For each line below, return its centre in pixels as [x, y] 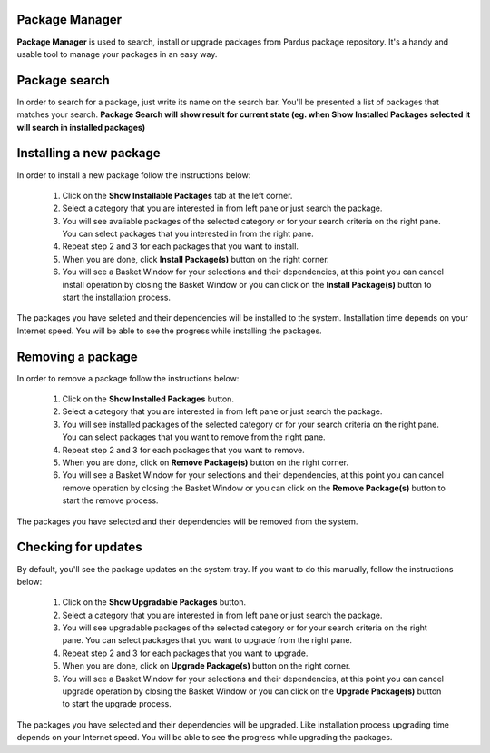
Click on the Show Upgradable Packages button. [154, 602]
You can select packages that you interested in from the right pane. [188, 234]
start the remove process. [110, 500]
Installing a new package [88, 153]
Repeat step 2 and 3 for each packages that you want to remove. [184, 450]
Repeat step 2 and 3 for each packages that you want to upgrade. [185, 653]
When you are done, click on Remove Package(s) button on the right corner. [206, 462]
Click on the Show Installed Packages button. [148, 399]
